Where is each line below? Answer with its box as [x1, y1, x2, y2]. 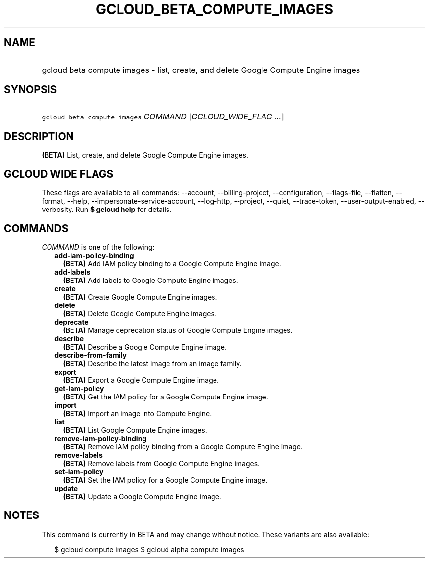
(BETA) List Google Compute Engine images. [63, 425, 207, 434]
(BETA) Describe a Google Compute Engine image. [63, 342, 227, 351]
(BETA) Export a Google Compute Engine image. [63, 375, 219, 384]
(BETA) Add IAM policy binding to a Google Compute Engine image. [63, 259, 281, 268]
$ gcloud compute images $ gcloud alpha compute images [54, 545, 244, 554]
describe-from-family [54, 351, 127, 359]
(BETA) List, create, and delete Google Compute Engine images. [42, 151, 249, 160]
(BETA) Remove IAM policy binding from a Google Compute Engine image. [63, 442, 303, 451]
